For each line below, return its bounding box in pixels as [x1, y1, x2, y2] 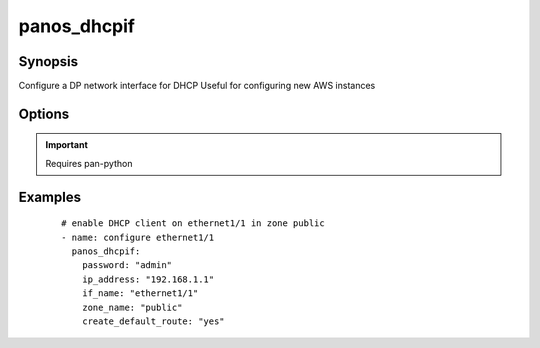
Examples [18, 188, 82, 205]
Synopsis [18, 53, 79, 70]
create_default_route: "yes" [81, 316, 225, 327]
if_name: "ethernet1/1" [81, 288, 199, 299]
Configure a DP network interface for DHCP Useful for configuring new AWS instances [18, 80, 376, 92]
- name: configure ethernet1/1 [61, 231, 215, 243]
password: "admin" [81, 260, 173, 271]
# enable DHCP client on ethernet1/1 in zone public [61, 218, 325, 229]
